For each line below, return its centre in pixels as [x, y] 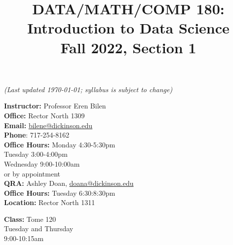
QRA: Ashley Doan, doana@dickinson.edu [69, 183]
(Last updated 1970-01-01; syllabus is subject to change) [88, 89]
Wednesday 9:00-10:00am [42, 163]
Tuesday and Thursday [39, 228]
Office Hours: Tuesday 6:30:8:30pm [60, 192]
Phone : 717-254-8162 [37, 135]
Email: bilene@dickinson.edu [48, 125]
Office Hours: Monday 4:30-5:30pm [60, 144]
